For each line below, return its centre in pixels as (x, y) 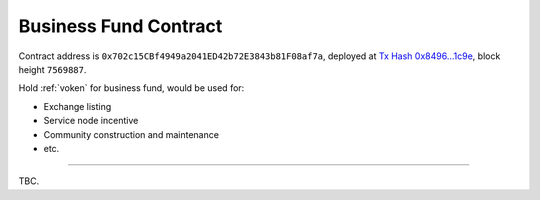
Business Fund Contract (120, 26)
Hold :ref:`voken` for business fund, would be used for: (131, 88)
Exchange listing (77, 106)
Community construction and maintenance (131, 134)
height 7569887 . (52, 69)
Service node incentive (91, 121)
